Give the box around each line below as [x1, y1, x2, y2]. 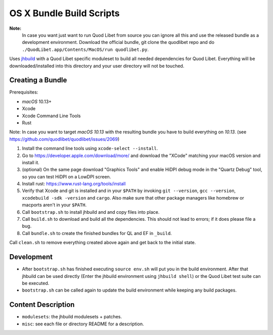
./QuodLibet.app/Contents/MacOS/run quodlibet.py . [22, 46, 149, 53]
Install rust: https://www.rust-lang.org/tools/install [22, 181, 126, 187]
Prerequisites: [9, 89, 38, 95]
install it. [22, 159, 40, 165]
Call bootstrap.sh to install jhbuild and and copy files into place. [22, 209, 160, 215]
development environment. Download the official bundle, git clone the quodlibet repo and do [22, 39, 215, 45]
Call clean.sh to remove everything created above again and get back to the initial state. [9, 240, 196, 246]
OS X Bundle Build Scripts [9, 8, 120, 19]
